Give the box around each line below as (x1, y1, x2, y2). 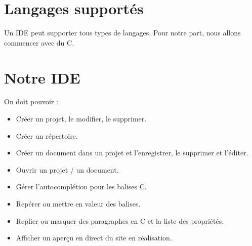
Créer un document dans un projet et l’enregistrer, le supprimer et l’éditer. (16, 147, 248, 158)
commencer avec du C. (4, 37, 74, 48)
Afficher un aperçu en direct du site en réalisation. (16, 232, 172, 243)
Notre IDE (4, 67, 80, 88)
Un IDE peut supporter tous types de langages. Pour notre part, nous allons (4, 27, 241, 38)
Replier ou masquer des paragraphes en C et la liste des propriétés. (16, 215, 224, 226)
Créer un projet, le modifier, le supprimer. (16, 113, 147, 124)
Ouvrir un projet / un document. (16, 164, 119, 175)
